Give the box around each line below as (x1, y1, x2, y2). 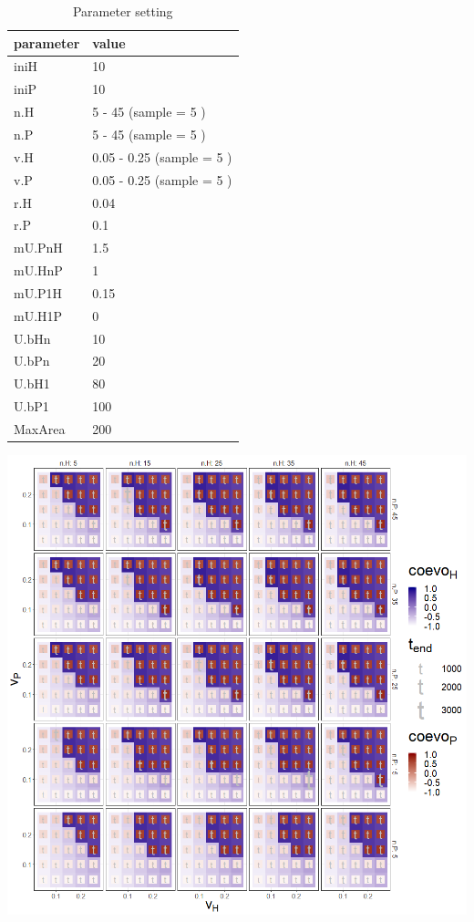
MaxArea (14, 419, 66, 438)
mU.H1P (14, 306, 63, 325)
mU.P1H (14, 283, 63, 302)
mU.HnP (14, 261, 63, 280)
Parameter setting (72, 2, 173, 20)
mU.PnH (14, 238, 63, 257)
